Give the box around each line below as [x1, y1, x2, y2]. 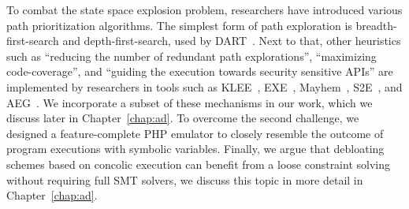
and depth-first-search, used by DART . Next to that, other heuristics [62, 32, 401, 49]
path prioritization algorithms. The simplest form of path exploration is [6, 17, 352, 33]
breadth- [355, 17, 397, 33]
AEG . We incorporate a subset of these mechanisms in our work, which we [6, 94, 373, 110]
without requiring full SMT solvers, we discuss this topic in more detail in [6, 171, 363, 188]
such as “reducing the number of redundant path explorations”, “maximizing [6, 47, 377, 64]
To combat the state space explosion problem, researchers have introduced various [6, 2, 403, 17]
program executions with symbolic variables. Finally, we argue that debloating [6, 140, 385, 157]
